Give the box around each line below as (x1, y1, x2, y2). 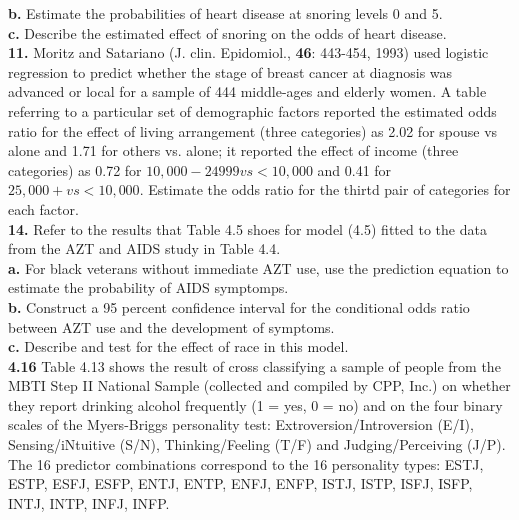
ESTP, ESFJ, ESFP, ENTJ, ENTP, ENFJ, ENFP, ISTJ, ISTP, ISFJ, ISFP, (8, 473, 473, 494)
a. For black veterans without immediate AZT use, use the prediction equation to (8, 257, 509, 278)
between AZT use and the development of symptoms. (8, 316, 335, 337)
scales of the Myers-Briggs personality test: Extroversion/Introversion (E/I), (8, 414, 474, 435)
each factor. (8, 198, 79, 219)
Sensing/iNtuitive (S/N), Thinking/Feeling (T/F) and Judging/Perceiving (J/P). (8, 434, 506, 455)
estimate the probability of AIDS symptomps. (8, 277, 289, 298)
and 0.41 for (317, 159, 392, 180)
